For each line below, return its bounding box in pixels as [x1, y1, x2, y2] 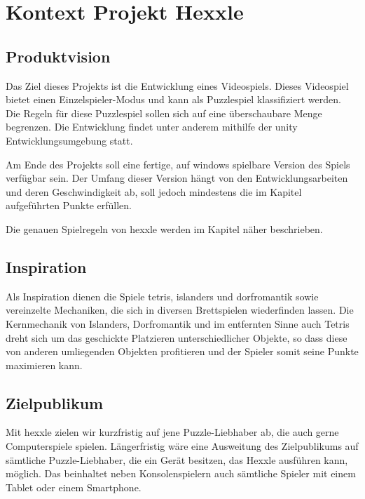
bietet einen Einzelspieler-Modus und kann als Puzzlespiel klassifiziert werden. [6, 92, 341, 107]
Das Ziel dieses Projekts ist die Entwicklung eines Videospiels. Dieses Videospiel [6, 78, 349, 93]
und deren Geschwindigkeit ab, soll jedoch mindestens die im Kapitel [6, 184, 302, 199]
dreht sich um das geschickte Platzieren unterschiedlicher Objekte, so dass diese [6, 330, 347, 345]
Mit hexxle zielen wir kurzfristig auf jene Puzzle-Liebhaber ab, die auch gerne [6, 425, 339, 439]
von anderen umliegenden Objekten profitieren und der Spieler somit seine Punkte [6, 344, 359, 359]
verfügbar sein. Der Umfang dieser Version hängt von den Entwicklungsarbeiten [6, 171, 348, 185]
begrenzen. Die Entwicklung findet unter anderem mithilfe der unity [6, 119, 298, 134]
